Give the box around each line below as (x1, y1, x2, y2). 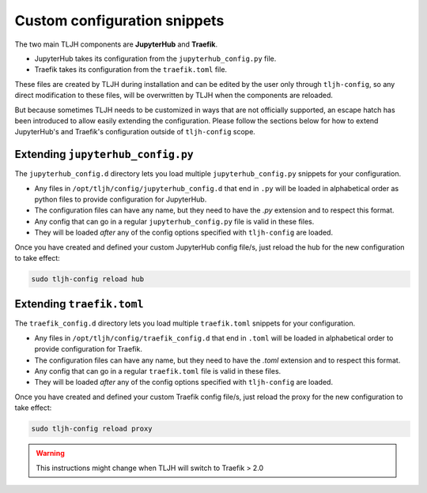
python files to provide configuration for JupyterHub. (34, 194, 207, 204)
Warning (36, 449, 65, 458)
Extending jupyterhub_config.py (14, 148, 194, 161)
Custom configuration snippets (14, 12, 225, 29)
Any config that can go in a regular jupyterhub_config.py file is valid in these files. (34, 216, 315, 226)
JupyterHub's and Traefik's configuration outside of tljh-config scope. (14, 127, 256, 137)
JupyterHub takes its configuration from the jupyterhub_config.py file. (34, 54, 277, 63)
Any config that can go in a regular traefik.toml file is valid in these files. (34, 366, 282, 375)
